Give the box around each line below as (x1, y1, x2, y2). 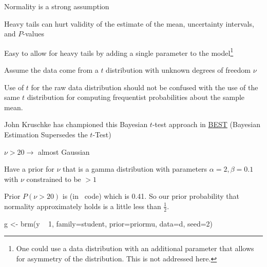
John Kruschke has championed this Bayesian (4, 119, 148, 130)
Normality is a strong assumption (4, 1, 109, 11)
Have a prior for (4, 163, 54, 174)
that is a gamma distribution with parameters (62, 163, 207, 174)
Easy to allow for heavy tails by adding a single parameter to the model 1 (4, 46, 234, 58)
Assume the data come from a (4, 65, 99, 75)
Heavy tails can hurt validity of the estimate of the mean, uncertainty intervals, (4, 18, 254, 29)
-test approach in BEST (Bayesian (152, 119, 260, 130)
